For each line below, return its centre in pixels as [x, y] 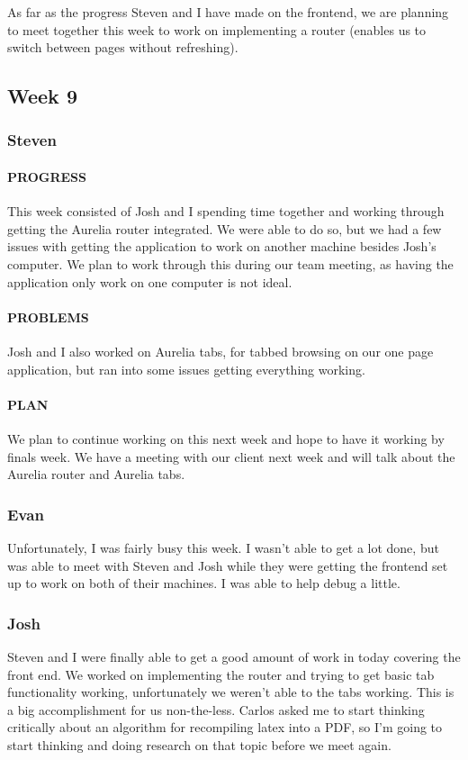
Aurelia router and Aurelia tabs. [96, 474]
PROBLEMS [48, 317]
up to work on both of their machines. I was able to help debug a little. [204, 583]
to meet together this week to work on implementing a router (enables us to [217, 29]
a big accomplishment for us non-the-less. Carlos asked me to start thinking [216, 709]
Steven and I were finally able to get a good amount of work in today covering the [234, 656]
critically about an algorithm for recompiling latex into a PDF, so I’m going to [225, 727]
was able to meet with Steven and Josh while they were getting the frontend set [228, 565]
